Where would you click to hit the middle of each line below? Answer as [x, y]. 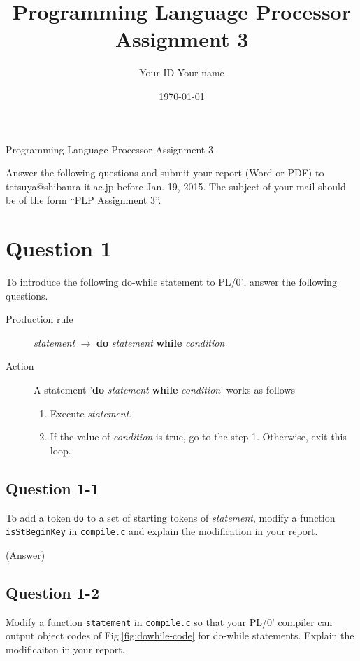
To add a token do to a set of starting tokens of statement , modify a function [171, 517]
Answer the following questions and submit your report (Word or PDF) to [165, 173]
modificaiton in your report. [65, 649]
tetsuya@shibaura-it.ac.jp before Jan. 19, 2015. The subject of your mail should [176, 186]
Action [20, 366]
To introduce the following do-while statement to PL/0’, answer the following [171, 281]
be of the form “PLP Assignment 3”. [84, 200]
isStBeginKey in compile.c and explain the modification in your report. [162, 531]
